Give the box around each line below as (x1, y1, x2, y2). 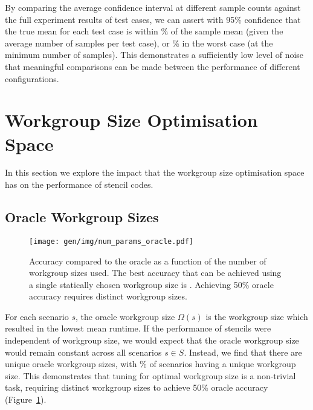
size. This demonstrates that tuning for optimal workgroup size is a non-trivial (5, 369, 296, 382)
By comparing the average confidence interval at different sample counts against (5, 1, 301, 13)
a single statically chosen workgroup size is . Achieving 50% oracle (29, 278, 274, 290)
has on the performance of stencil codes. (5, 178, 153, 191)
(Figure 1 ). (5, 393, 47, 406)
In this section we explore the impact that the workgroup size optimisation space (5, 166, 305, 179)
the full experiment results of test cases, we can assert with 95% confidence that (5, 13, 301, 25)
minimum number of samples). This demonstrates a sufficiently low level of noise (5, 48, 304, 61)
